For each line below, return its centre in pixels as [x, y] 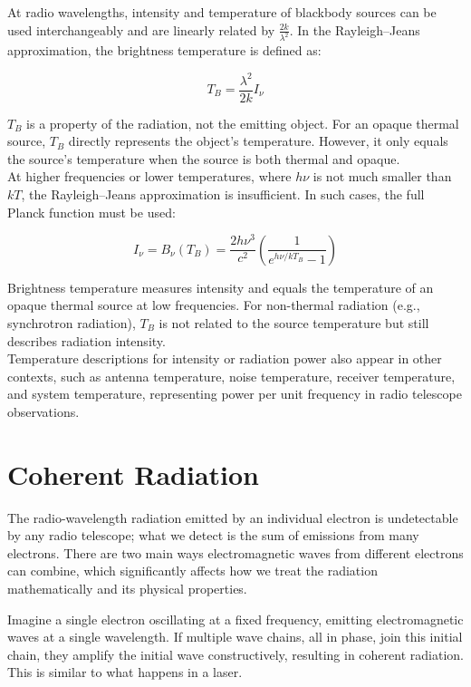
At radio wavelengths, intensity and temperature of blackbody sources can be [222, 12]
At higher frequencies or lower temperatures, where [149, 176]
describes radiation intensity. [87, 340]
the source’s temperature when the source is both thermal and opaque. [204, 158]
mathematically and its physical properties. [127, 588]
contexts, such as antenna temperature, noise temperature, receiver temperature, [231, 376]
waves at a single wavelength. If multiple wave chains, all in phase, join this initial [235, 637]
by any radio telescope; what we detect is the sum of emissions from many [213, 535]
